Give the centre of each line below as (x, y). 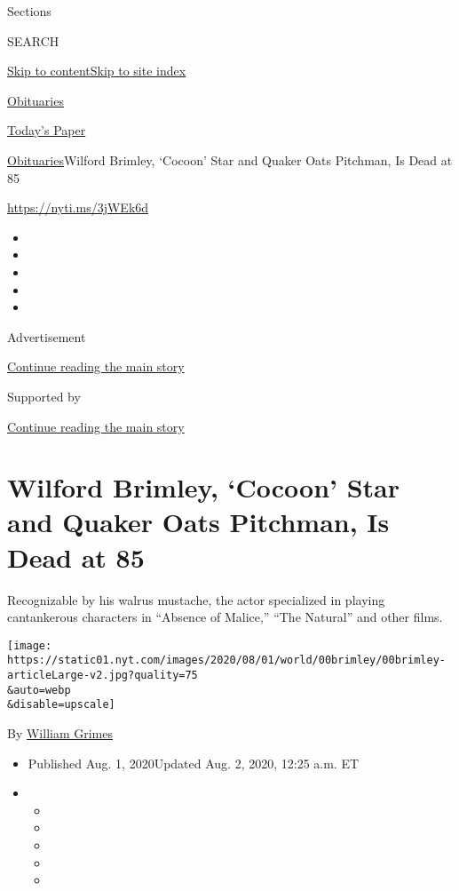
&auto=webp (39, 690)
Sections (29, 11)
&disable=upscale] (61, 705)
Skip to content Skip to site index (97, 71)
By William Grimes (60, 733)
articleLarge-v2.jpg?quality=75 (103, 676)
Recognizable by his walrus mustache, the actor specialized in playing (196, 599)
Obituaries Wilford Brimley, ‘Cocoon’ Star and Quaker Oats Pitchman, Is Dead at (230, 159)
